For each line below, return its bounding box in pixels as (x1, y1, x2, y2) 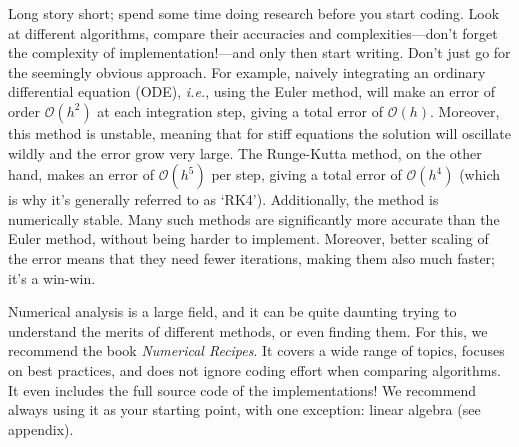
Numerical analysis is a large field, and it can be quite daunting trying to (8, 301, 457, 322)
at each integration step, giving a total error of (97, 100, 384, 121)
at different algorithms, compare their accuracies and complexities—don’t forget (8, 22, 498, 43)
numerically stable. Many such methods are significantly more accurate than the (8, 208, 500, 229)
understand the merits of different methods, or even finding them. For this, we (8, 320, 488, 341)
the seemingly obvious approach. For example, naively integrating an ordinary (8, 61, 486, 82)
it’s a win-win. (8, 267, 96, 288)
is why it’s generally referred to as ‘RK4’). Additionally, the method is (8, 189, 439, 210)
